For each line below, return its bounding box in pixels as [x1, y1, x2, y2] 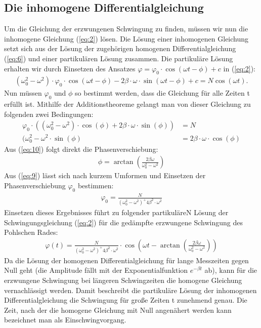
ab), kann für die [204, 265, 257, 275]
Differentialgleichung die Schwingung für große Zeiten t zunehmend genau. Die [4, 295, 247, 305]
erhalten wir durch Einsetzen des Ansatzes [4, 63, 136, 73]
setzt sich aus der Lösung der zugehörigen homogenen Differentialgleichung [4, 43, 236, 54]
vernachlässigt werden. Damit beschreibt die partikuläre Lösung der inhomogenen [4, 284, 257, 295]
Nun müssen [4, 88, 42, 98]
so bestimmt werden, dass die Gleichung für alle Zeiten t [75, 88, 250, 98]
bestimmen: [77, 180, 114, 190]
